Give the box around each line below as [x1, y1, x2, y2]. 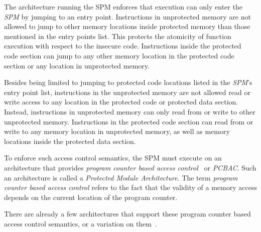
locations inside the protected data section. [4, 135, 136, 146]
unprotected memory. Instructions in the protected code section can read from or [4, 116, 253, 126]
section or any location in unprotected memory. [4, 60, 150, 70]
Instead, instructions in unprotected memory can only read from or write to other [4, 106, 255, 116]
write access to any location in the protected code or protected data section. [4, 96, 238, 107]
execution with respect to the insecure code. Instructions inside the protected [4, 40, 241, 51]
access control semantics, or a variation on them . [4, 218, 157, 228]
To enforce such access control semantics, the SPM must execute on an [4, 152, 222, 163]
